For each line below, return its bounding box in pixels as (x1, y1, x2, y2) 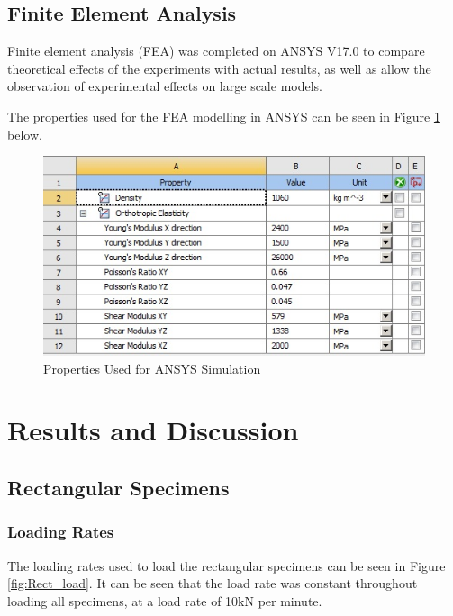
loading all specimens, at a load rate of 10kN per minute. (7, 591, 322, 610)
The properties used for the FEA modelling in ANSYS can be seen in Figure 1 (7, 106, 440, 125)
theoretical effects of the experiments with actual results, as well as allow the (7, 59, 431, 77)
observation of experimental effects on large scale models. (7, 77, 322, 95)
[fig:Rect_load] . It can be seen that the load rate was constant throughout (7, 574, 418, 593)
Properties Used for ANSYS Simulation (43, 358, 261, 377)
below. (7, 124, 42, 143)
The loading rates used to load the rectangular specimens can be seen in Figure (7, 556, 446, 575)
